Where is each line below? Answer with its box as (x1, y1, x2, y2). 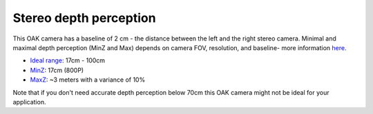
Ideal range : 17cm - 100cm (30, 56, 106, 65)
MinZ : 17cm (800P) (30, 66, 84, 74)
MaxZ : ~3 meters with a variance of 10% (30, 76, 146, 84)
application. (12, 98, 46, 106)
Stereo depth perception (12, 10, 156, 25)
